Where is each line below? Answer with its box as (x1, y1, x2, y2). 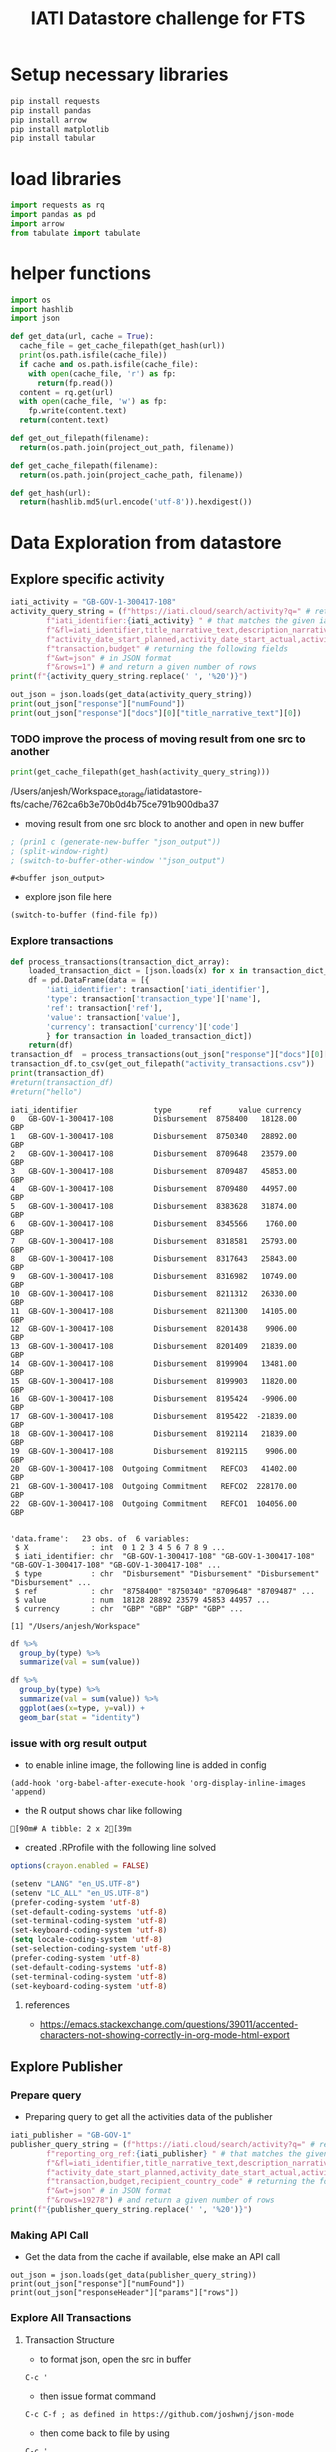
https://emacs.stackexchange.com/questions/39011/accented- (39, 2018, 299, 2031)
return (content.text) (19, 415, 110, 426)
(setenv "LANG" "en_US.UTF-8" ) (10, 1878, 141, 1889)
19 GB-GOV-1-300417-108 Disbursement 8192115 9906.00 (10, 1446, 298, 1456)
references (24, 1999, 70, 2011)
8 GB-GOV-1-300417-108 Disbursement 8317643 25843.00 (10, 1253, 298, 1264)
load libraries (10, 167, 122, 190)
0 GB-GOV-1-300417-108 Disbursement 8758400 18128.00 (10, 1113, 298, 1124)
